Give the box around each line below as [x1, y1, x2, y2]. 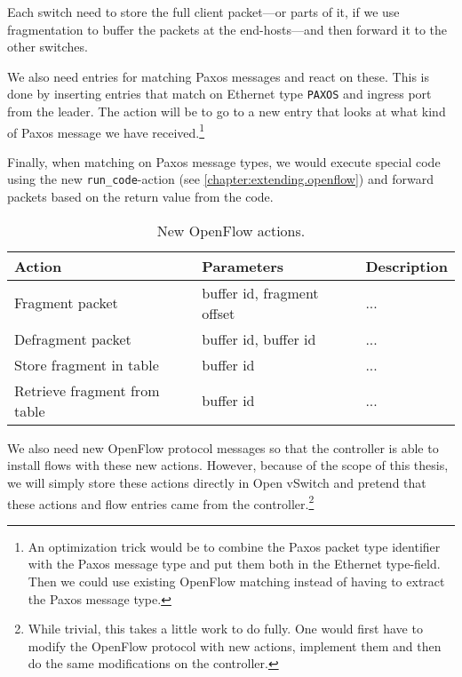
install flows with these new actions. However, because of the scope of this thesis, [7, 456, 449, 474]
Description [365, 255, 448, 276]
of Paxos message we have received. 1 [7, 120, 205, 141]
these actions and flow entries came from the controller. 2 [7, 491, 315, 513]
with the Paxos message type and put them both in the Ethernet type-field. [28, 554, 441, 573]
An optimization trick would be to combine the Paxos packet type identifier [28, 537, 441, 555]
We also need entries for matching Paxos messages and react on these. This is [7, 67, 429, 85]
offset [202, 302, 235, 323]
